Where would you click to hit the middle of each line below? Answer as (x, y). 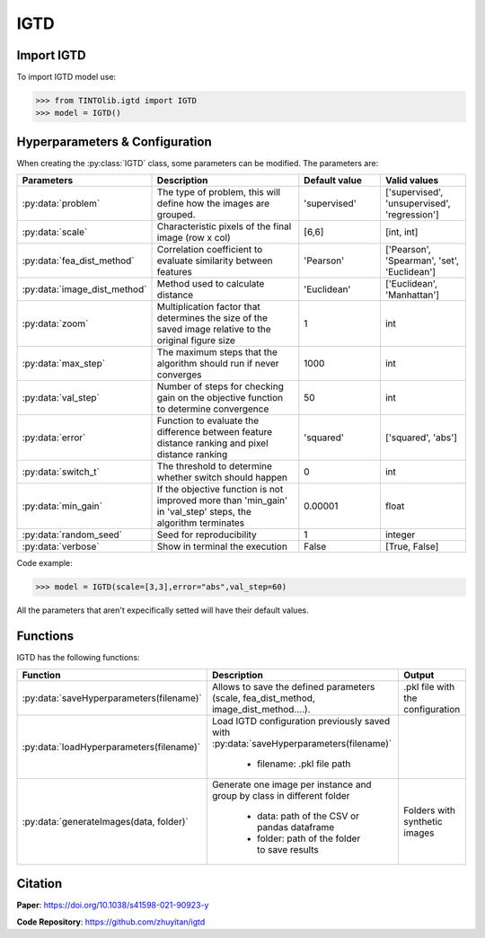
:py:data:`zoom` (55, 323)
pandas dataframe (295, 827)
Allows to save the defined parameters (293, 686)
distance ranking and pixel (212, 443)
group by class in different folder (281, 795)
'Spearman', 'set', (422, 261)
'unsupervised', (418, 204)
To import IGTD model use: (66, 77)
